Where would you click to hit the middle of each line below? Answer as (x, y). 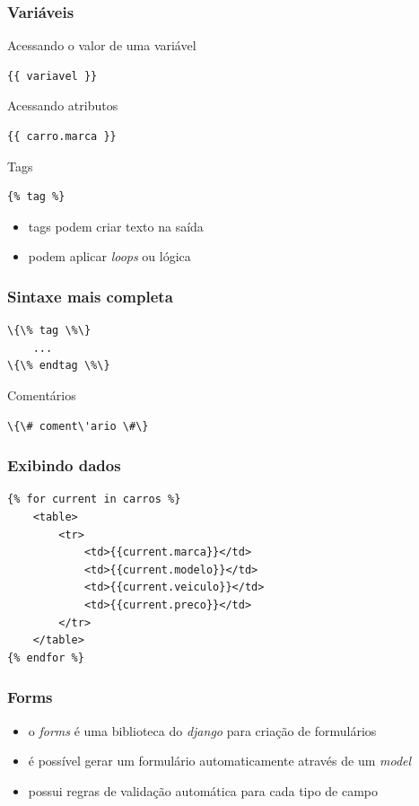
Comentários (42, 394)
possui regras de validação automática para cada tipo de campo (203, 790)
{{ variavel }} (52, 76)
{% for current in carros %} (94, 499)
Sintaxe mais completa (90, 296)
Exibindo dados (64, 465)
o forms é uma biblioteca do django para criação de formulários (202, 730)
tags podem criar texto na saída (116, 226)
